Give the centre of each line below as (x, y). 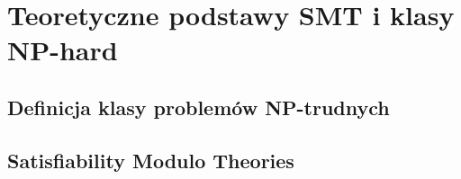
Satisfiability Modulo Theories (151, 160)
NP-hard (63, 50)
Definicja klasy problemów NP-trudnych (199, 107)
